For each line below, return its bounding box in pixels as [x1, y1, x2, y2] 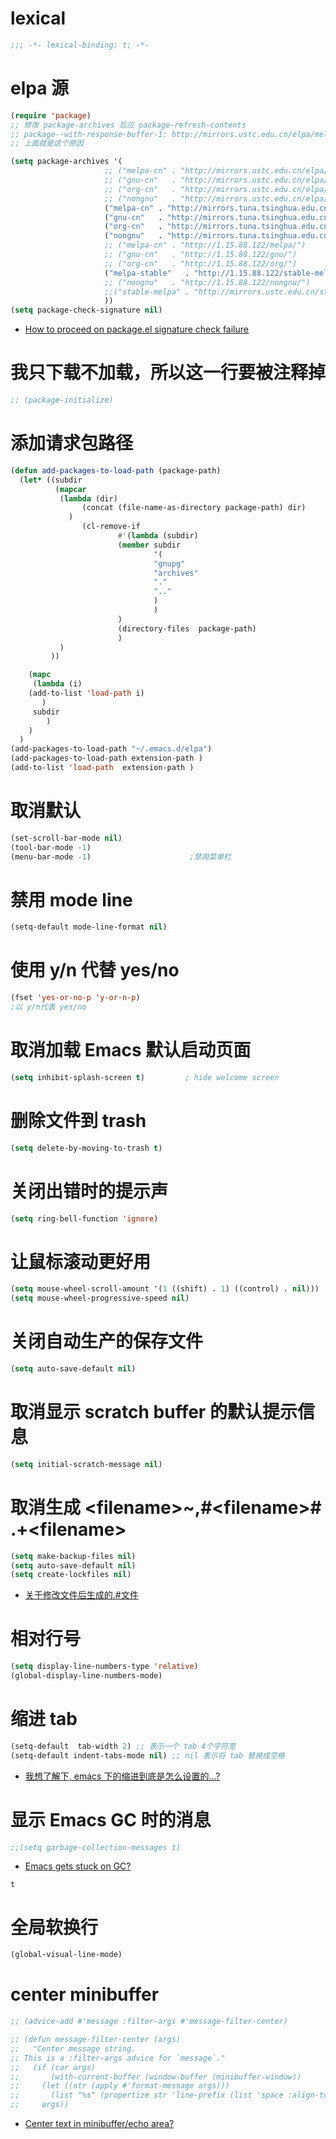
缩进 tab [10, 1708, 78, 1731]
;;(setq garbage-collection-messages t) [10, 1842, 182, 1852]
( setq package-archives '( [10, 157, 123, 167]
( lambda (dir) [59, 493, 118, 504]
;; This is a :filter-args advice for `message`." [10, 2053, 226, 2063]
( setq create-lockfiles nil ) [10, 1570, 132, 1580]
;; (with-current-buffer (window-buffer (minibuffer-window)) [10, 2072, 302, 2082]
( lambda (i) [32, 679, 83, 689]
